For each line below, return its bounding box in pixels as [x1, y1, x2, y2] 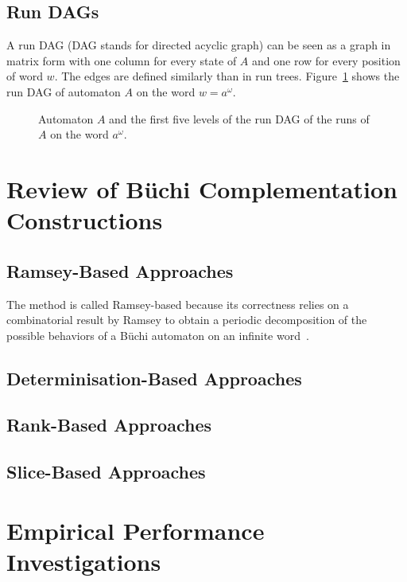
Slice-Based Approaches [6, 459, 206, 484]
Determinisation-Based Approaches [6, 365, 302, 390]
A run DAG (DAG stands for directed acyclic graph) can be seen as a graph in [6, 37, 391, 53]
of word [6, 68, 43, 84]
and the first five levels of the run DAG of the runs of [109, 110, 370, 127]
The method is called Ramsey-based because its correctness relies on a [6, 295, 349, 312]
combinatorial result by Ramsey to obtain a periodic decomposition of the [6, 311, 367, 328]
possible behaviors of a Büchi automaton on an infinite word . [6, 326, 309, 343]
